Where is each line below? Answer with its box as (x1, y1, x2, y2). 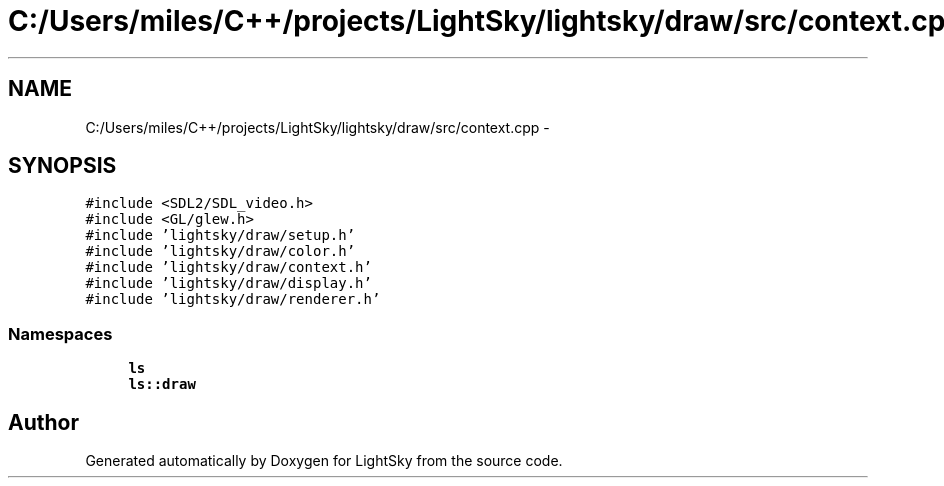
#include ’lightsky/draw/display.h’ (85, 275, 372, 292)
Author (8, 409, 79, 435)
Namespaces (8, 323, 113, 344)
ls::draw (128, 376, 196, 393)
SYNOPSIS (8, 153, 117, 179)
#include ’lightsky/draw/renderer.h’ (85, 291, 381, 308)
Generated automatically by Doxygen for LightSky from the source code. (85, 452, 563, 470)
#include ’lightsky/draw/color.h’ (85, 243, 356, 260)
